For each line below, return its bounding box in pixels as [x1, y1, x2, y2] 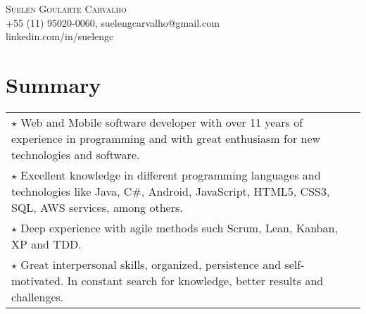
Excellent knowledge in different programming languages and [20, 166, 321, 183]
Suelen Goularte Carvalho [6, 1, 127, 15]
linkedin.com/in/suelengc [6, 29, 114, 44]
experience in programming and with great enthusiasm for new [11, 130, 321, 146]
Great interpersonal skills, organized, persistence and [20, 256, 282, 272]
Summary [6, 70, 101, 99]
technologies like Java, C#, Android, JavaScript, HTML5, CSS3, [11, 182, 330, 199]
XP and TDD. [11, 235, 82, 252]
